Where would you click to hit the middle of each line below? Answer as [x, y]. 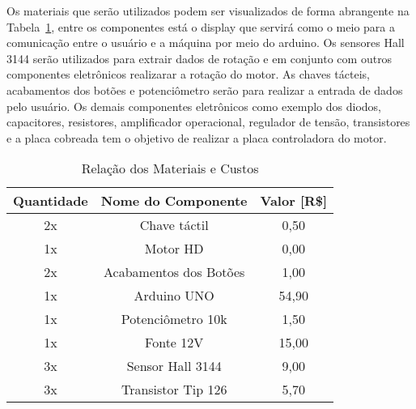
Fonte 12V [174, 343]
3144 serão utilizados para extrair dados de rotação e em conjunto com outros [200, 58]
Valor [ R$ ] [294, 201]
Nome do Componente [174, 201]
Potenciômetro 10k [174, 319]
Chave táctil [174, 225]
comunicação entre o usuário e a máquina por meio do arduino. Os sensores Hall [206, 43]
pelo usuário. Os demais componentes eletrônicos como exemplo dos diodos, [194, 106]
